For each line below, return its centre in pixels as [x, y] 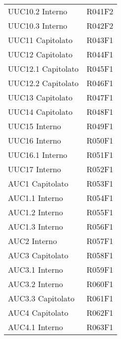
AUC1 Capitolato [38, 183]
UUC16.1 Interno [38, 155]
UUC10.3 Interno [38, 25]
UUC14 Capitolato [40, 112]
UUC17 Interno [35, 169]
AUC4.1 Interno [36, 327]
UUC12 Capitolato [40, 54]
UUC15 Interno [35, 126]
